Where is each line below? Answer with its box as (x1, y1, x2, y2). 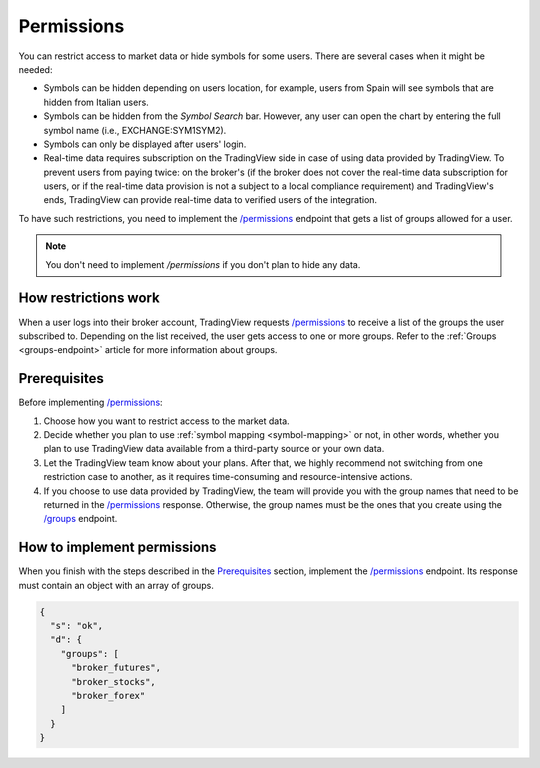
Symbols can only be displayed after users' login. (43, 138, 247, 150)
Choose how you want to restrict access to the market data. (43, 415, 290, 427)
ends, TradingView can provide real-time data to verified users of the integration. (43, 194, 378, 206)
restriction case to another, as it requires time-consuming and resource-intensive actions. (43, 471, 413, 483)
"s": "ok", (50, 620, 104, 632)
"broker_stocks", (71, 676, 157, 687)
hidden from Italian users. (43, 96, 149, 108)
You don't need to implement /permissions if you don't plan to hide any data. (45, 258, 361, 270)
